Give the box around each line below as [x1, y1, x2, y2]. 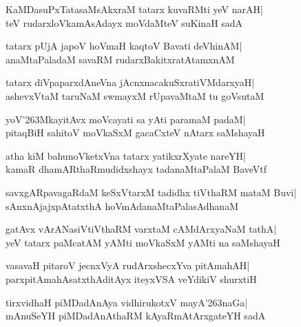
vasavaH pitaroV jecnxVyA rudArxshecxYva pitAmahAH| [6, 258, 250, 273]
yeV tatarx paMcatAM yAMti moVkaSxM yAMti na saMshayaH [6, 235, 280, 249]
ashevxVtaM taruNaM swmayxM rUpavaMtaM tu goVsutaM [6, 88, 264, 103]
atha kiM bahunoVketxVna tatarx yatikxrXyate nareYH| [6, 148, 247, 162]
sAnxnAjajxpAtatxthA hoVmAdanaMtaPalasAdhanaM [6, 198, 238, 213]
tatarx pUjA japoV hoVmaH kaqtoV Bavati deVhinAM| [6, 39, 242, 53]
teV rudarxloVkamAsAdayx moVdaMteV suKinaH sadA [6, 15, 243, 30]
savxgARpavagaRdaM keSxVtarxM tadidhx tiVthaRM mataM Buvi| [6, 184, 297, 199]
